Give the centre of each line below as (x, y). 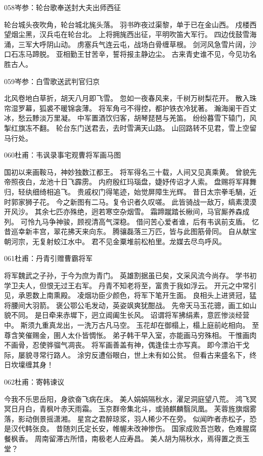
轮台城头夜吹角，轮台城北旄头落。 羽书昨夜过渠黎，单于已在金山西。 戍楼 (127, 24)
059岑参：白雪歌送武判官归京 (52, 81)
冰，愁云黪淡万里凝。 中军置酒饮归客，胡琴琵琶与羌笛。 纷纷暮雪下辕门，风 (130, 118)
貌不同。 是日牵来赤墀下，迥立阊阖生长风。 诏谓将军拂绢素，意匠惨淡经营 (127, 315)
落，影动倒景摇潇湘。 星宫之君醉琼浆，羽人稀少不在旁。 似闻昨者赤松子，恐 (130, 418)
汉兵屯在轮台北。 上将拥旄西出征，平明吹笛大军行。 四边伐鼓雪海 (148, 34)
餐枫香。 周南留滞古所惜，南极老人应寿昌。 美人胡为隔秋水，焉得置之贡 (123, 438)
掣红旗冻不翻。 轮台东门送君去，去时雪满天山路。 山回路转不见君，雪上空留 (130, 127)
